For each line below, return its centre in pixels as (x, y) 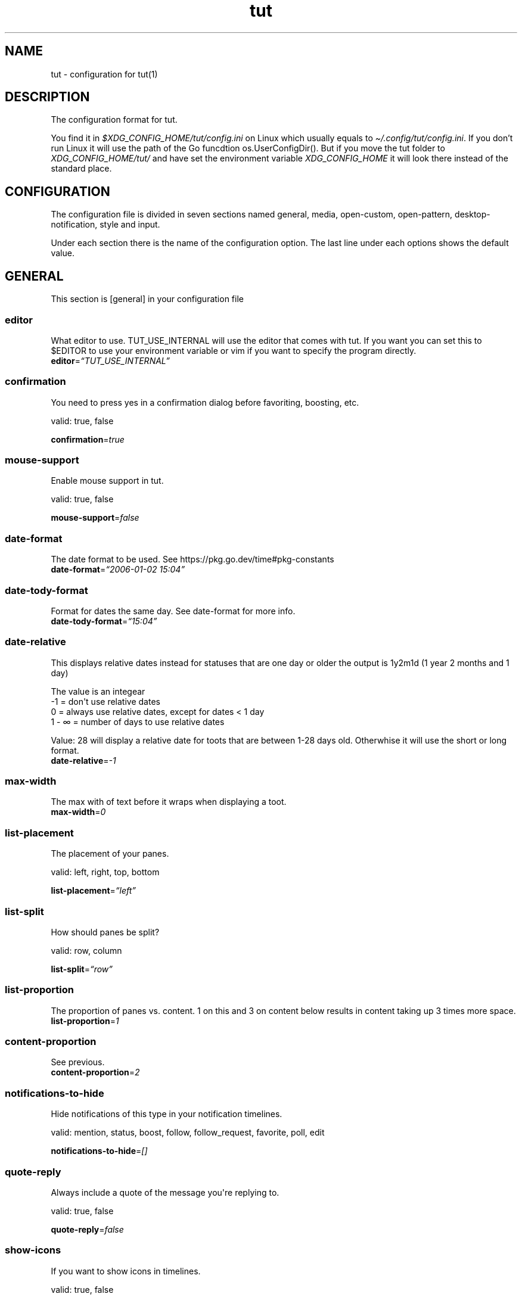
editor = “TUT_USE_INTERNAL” (110, 360)
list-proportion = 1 (85, 1021)
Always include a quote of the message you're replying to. (165, 1192)
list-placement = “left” (94, 891)
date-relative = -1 (83, 760)
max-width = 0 (78, 812)
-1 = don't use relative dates (105, 701)
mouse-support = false (95, 518)
